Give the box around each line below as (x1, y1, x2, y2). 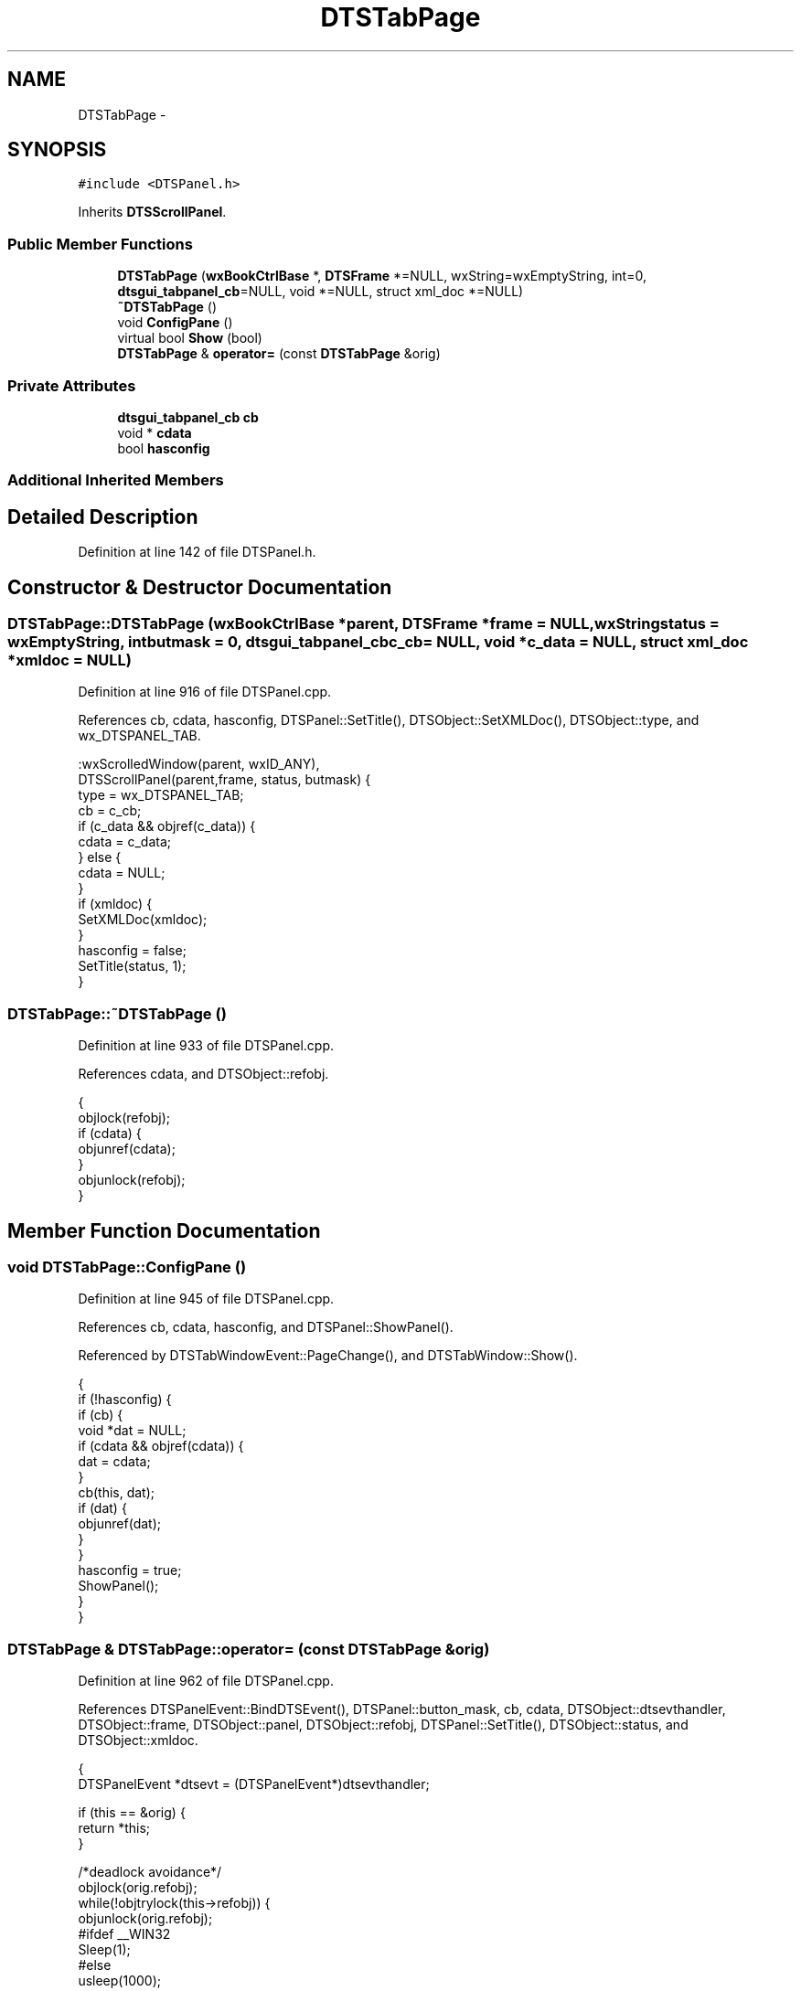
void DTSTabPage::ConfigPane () (7, 1257, 247, 1276)
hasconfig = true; (78, 1562, 182, 1579)
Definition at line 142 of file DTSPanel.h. (78, 544, 316, 560)
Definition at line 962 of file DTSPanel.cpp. (78, 1673, 334, 1689)
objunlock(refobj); (78, 1172, 186, 1188)
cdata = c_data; (78, 834, 172, 850)
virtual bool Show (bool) (117, 330, 262, 346)
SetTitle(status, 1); (78, 958, 187, 974)
